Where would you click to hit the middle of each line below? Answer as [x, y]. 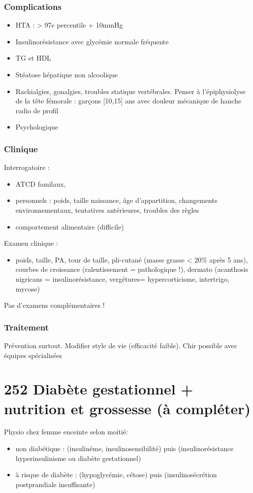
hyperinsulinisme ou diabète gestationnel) [78, 458]
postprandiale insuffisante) [55, 484]
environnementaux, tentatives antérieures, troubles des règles [107, 210]
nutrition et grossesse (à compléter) [127, 408]
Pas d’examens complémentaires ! [54, 305]
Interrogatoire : [27, 167]
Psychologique [37, 127]
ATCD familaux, [41, 183]
